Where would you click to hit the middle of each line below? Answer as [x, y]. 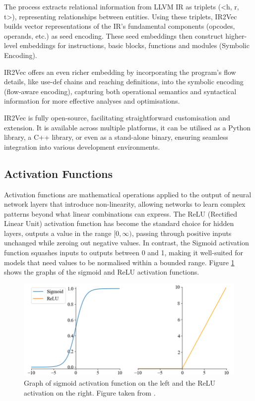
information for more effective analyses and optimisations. [92, 101]
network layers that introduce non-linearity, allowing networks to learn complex [125, 204]
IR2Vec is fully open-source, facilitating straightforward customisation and [117, 117]
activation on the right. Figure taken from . [90, 392]
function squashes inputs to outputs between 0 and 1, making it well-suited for [124, 253]
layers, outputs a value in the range [58, 233]
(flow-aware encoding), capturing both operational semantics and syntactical [120, 91]
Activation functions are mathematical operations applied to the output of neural [128, 194]
